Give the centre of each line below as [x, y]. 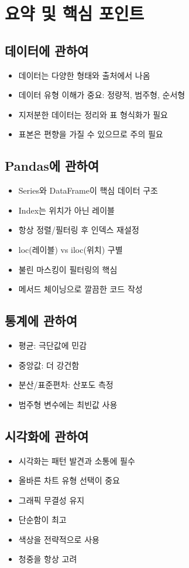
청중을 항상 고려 [48, 559]
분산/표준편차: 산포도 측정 [66, 385]
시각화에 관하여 [47, 436]
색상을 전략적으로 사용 [59, 539]
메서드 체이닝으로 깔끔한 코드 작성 [80, 289]
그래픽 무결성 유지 [51, 500]
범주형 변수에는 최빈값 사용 [68, 404]
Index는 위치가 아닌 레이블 [66, 210]
